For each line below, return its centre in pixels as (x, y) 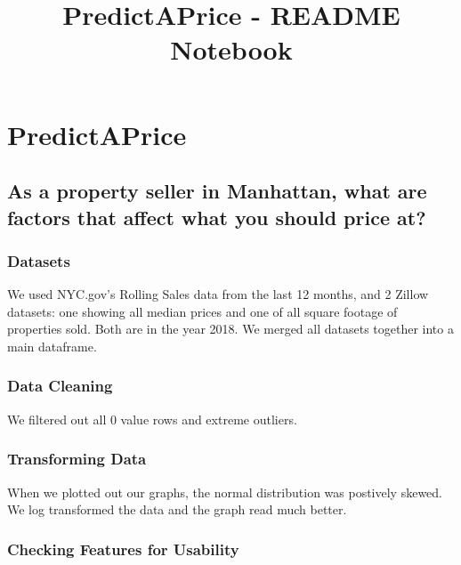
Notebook (231, 49)
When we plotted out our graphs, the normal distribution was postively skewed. (225, 492)
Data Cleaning (60, 386)
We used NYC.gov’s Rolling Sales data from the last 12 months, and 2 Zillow (218, 294)
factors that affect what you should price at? (217, 217)
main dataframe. (52, 346)
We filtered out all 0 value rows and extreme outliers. (152, 419)
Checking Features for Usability (123, 549)
